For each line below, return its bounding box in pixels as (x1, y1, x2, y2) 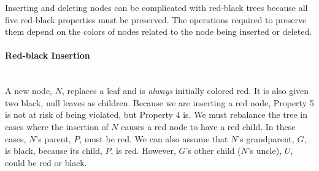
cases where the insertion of (5, 120, 109, 133)
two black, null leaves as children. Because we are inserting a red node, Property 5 (5, 96, 314, 109)
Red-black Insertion (5, 49, 90, 62)
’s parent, (36, 132, 71, 145)
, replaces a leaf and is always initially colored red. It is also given (61, 84, 309, 97)
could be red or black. (5, 156, 87, 169)
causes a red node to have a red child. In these (121, 120, 296, 133)
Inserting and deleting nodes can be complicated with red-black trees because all (5, 1, 308, 13)
